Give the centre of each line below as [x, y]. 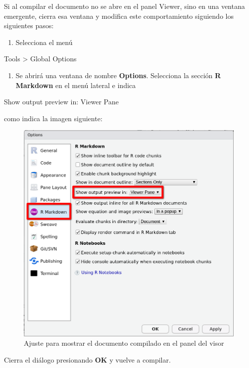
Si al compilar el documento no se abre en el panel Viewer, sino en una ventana [124, 6]
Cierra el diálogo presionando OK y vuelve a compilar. [87, 359]
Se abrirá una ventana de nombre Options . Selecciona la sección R [118, 75]
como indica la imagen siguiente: [53, 118]
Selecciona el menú [44, 42]
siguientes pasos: [29, 25]
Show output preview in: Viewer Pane [61, 102]
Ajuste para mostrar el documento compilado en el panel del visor [124, 343]
